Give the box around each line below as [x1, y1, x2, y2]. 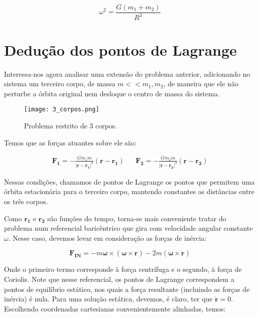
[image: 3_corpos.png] [24, 106, 99, 113]
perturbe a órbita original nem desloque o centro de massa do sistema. [4, 88, 220, 98]
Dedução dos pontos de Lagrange [4, 39, 237, 60]
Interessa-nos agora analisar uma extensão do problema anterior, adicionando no [4, 68, 250, 79]
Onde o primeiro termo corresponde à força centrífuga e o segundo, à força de [4, 264, 242, 274]
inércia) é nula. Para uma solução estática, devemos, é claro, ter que [4, 293, 213, 304]
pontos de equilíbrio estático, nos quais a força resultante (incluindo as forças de [4, 283, 250, 294]
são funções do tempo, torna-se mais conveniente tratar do [47, 213, 226, 223]
